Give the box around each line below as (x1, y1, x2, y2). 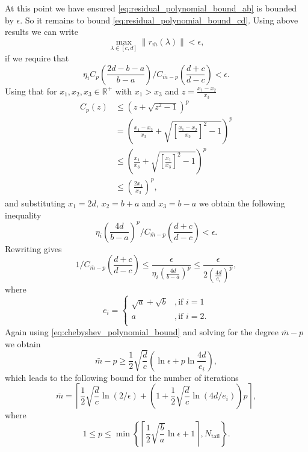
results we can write (5, 25, 78, 38)
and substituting (5, 196, 66, 209)
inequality (5, 208, 42, 221)
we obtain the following (199, 196, 285, 209)
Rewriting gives (5, 242, 62, 255)
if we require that (5, 52, 69, 64)
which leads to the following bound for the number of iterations (5, 371, 239, 383)
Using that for (5, 84, 57, 97)
